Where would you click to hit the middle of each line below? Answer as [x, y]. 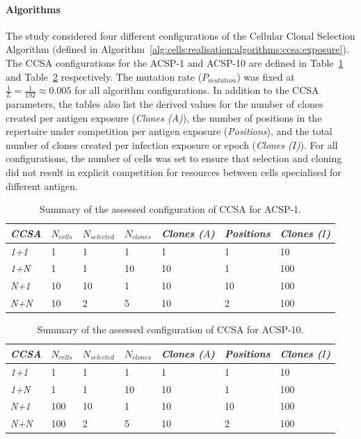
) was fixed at [266, 76]
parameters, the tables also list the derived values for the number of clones [165, 104]
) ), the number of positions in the [250, 117]
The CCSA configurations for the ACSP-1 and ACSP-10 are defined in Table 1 [175, 62]
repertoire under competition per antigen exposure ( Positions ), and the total [169, 131]
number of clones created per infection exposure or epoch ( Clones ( [149, 144]
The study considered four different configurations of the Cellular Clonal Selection [180, 35]
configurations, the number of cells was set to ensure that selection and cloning [174, 158]
